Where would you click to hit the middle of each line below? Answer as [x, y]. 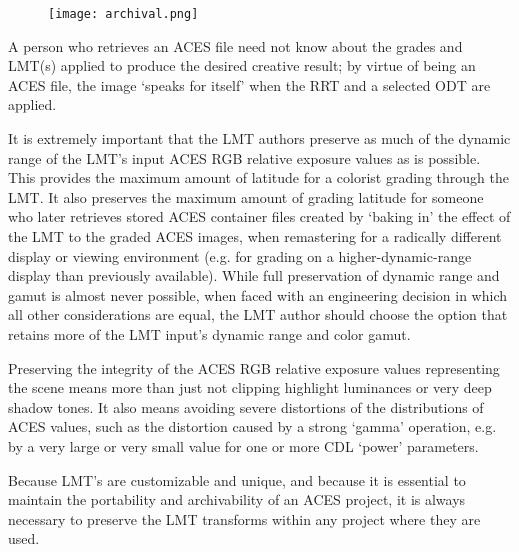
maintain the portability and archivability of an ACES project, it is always [237, 499]
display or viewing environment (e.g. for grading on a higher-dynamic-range [240, 255]
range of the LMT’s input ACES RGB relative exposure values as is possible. [244, 157]
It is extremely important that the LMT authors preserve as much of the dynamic [259, 138]
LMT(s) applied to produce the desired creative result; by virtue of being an [242, 65]
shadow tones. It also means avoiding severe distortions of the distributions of [246, 406]
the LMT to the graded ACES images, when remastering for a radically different [255, 236]
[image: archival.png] [123, 14]
